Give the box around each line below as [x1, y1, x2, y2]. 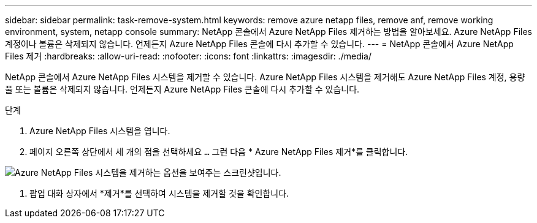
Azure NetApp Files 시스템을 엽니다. [29, 126, 170, 136]
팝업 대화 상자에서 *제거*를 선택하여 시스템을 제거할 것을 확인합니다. [29, 188, 289, 198]
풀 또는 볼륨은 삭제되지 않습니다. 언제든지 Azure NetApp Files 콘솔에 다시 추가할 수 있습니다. [5, 84, 360, 94]
